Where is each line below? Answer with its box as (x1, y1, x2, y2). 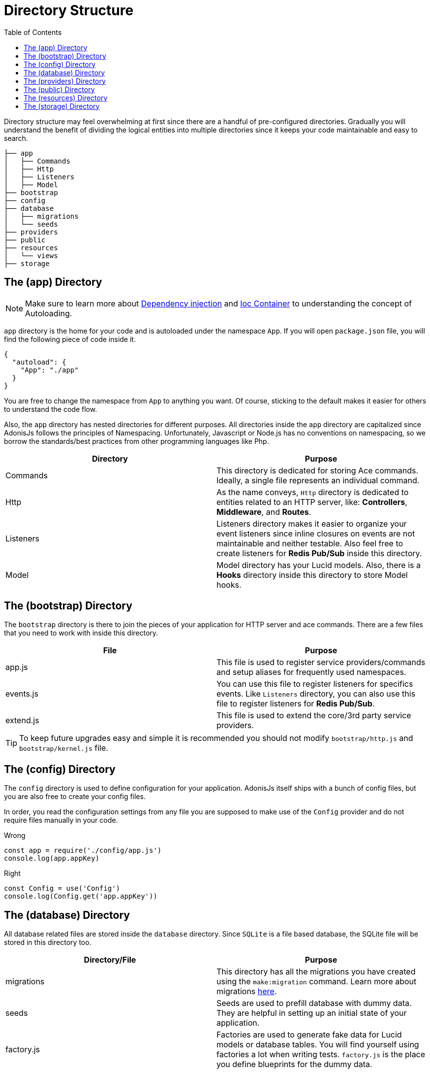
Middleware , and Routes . (216, 506, 311, 517)
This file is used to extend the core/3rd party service (216, 710, 411, 721)
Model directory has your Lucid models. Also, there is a (216, 560, 421, 570)
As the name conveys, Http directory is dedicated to (216, 487, 409, 497)
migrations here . (216, 986, 277, 997)
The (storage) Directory (24, 101, 100, 110)
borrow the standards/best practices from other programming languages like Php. (4, 436, 269, 445)
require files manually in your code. (4, 816, 118, 825)
